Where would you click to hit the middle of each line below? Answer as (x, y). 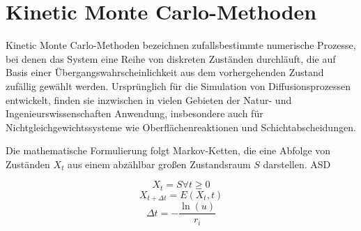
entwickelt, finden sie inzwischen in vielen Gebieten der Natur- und (149, 99)
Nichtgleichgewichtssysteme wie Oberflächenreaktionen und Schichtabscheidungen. (181, 127)
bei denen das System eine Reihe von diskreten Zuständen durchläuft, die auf (171, 58)
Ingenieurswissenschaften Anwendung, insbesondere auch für (135, 113)
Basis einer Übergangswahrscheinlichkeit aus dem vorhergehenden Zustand (165, 72)
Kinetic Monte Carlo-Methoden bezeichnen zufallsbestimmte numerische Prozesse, (181, 45)
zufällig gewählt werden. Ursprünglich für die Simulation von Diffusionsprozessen (178, 85)
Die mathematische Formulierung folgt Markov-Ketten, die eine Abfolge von (168, 150)
